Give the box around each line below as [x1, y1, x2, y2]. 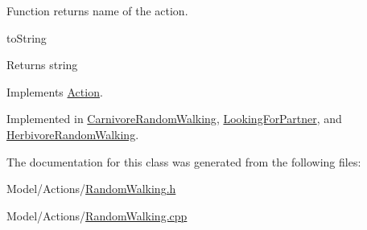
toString [6, 29, 47, 46]
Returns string [6, 56, 78, 73]
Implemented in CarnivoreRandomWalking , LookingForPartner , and [6, 110, 342, 127]
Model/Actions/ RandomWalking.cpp [6, 207, 188, 224]
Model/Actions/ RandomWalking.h [6, 180, 176, 197]
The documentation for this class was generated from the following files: [6, 153, 361, 170]
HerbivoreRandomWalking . [6, 125, 139, 142]
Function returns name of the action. [6, 2, 188, 18]
